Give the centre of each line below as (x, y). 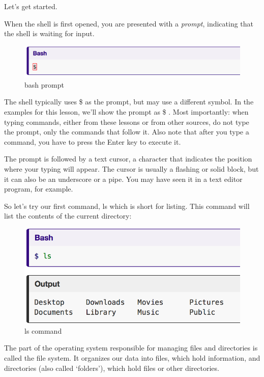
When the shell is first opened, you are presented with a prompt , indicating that (129, 23)
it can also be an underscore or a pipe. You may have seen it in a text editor (123, 179)
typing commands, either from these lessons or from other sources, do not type (127, 122)
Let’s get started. (31, 6)
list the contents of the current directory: (68, 216)
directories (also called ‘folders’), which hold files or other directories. (112, 368)
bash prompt (44, 84)
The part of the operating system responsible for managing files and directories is (131, 348)
